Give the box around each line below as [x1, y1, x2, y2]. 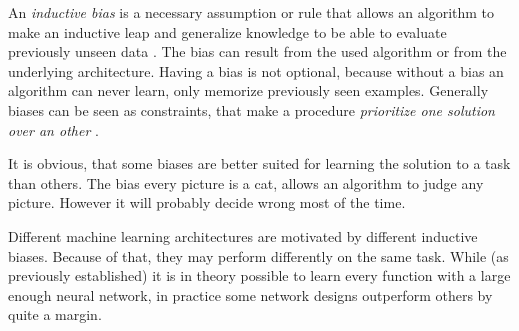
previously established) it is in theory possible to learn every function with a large [8, 265, 511, 286]
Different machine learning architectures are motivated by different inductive [8, 225, 478, 246]
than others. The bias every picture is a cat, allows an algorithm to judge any [8, 172, 484, 193]
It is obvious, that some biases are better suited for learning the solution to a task [8, 153, 511, 174]
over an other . [8, 119, 99, 140]
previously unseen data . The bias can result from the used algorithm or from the [8, 41, 507, 62]
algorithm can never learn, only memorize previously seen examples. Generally [8, 80, 489, 101]
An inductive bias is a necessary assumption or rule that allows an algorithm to [8, 2, 495, 22]
